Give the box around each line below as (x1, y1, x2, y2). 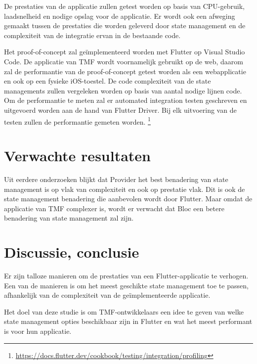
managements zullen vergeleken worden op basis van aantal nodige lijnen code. (4, 85, 242, 95)
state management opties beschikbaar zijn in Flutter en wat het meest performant (4, 316, 253, 326)
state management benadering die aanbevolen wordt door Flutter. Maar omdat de (4, 193, 253, 204)
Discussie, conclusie (4, 242, 139, 262)
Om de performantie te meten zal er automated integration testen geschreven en (4, 95, 247, 105)
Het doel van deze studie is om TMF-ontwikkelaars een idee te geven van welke (4, 306, 244, 317)
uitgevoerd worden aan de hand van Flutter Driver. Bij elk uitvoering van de (4, 104, 237, 115)
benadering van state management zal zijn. (4, 213, 134, 223)
